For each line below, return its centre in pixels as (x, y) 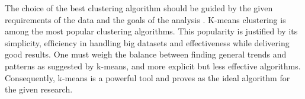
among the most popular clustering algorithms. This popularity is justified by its (151, 31)
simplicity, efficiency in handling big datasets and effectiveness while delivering (147, 42)
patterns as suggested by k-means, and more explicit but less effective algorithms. (153, 66)
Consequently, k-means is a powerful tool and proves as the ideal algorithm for (147, 77)
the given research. (39, 89)
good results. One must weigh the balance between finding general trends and (146, 54)
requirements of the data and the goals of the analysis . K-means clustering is (145, 19)
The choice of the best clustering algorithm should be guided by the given (139, 8)
